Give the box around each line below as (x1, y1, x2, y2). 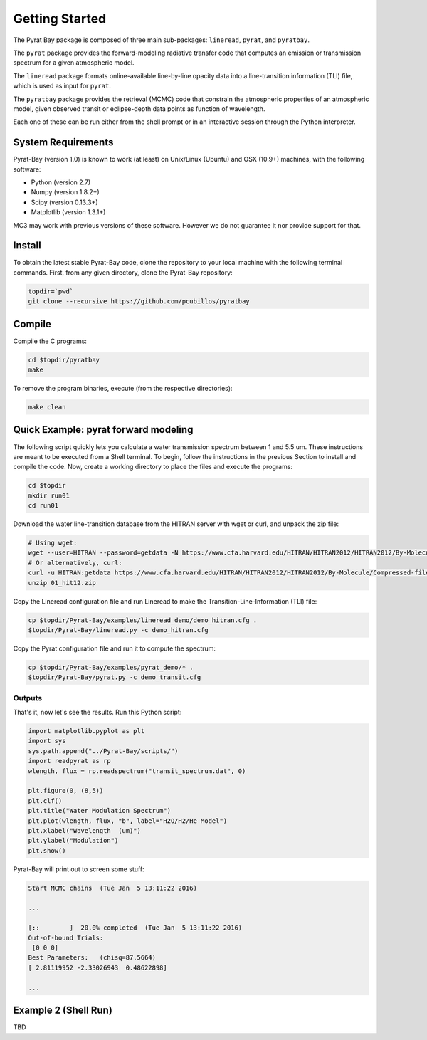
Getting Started (13, 11, 107, 26)
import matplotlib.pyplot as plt (28, 727, 145, 735)
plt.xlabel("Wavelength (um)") (28, 826, 142, 834)
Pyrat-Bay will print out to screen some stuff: (13, 865, 145, 873)
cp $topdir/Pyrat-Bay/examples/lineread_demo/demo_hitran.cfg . (28, 616, 258, 624)
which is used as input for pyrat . (13, 82, 112, 90)
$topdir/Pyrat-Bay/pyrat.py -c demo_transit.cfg (28, 673, 201, 681)
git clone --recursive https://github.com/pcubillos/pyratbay (28, 298, 250, 305)
